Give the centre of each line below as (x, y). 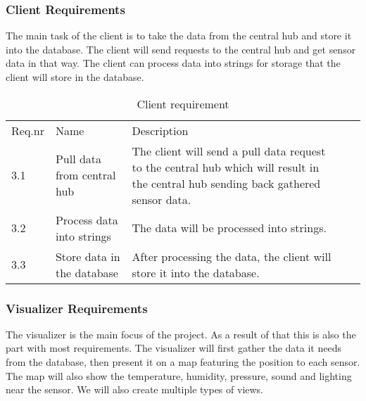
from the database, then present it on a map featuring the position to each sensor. (183, 362)
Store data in (88, 256)
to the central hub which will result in (226, 167)
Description (160, 130)
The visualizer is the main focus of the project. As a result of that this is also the (181, 334)
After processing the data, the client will (232, 256)
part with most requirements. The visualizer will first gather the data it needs (173, 348)
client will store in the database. (75, 77)
